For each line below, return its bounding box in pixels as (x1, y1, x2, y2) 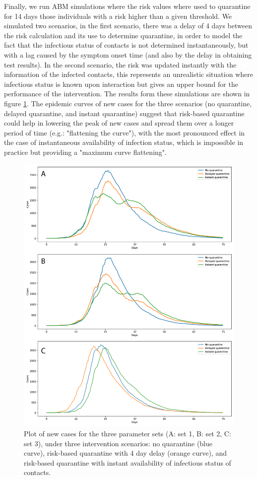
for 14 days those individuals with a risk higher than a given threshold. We (4, 10, 232, 21)
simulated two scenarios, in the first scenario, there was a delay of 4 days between (4, 20, 252, 31)
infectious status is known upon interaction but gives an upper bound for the (4, 78, 238, 89)
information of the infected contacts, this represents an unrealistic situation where (4, 69, 253, 79)
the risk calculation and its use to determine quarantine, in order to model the (4, 30, 243, 40)
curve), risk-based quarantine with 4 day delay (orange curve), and (24, 448, 227, 458)
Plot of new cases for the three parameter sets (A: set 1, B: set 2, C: (24, 428, 231, 438)
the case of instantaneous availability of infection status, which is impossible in (4, 137, 244, 147)
